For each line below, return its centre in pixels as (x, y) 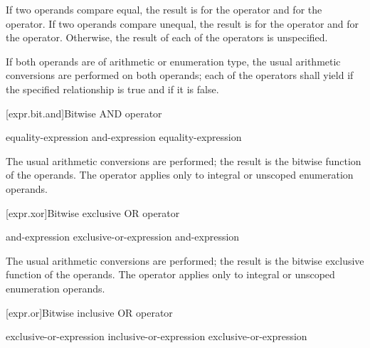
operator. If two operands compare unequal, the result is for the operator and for (183, 23)
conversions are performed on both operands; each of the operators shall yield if (180, 75)
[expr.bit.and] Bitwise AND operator (84, 113)
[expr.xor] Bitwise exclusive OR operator (93, 212)
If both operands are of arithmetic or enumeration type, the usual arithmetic (173, 61)
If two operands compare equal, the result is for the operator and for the (164, 9)
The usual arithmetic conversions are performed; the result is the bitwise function (184, 160)
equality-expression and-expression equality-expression (124, 137)
